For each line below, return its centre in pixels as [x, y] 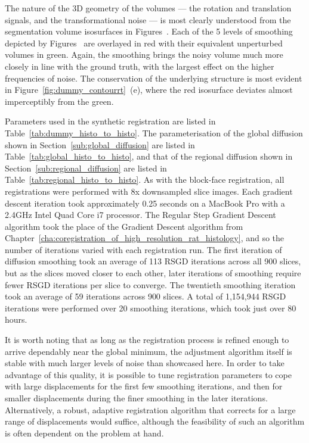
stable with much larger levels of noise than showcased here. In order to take [145, 363]
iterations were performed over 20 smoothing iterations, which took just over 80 [151, 308]
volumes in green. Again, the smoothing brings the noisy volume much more [144, 54]
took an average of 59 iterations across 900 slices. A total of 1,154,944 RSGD [146, 296]
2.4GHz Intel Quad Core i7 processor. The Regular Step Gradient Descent [140, 215]
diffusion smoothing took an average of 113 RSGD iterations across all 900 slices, [153, 261]
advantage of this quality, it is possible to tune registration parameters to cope [148, 374]
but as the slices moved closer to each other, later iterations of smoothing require [153, 273]
